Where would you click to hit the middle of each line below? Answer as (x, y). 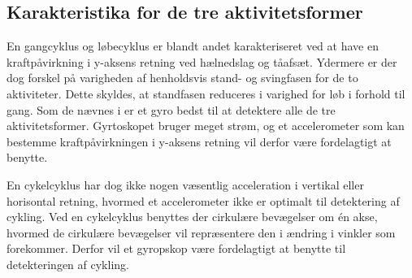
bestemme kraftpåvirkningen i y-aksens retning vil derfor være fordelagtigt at (199, 141)
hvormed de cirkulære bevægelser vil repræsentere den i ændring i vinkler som (201, 232)
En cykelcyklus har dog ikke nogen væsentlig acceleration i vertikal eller (185, 184)
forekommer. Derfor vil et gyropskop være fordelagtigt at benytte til (176, 248)
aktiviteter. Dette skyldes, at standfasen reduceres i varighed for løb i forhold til (206, 93)
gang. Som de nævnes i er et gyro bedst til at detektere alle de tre (171, 109)
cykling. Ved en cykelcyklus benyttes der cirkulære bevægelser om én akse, (192, 217)
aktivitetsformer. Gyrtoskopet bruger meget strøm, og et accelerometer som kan (206, 126)
